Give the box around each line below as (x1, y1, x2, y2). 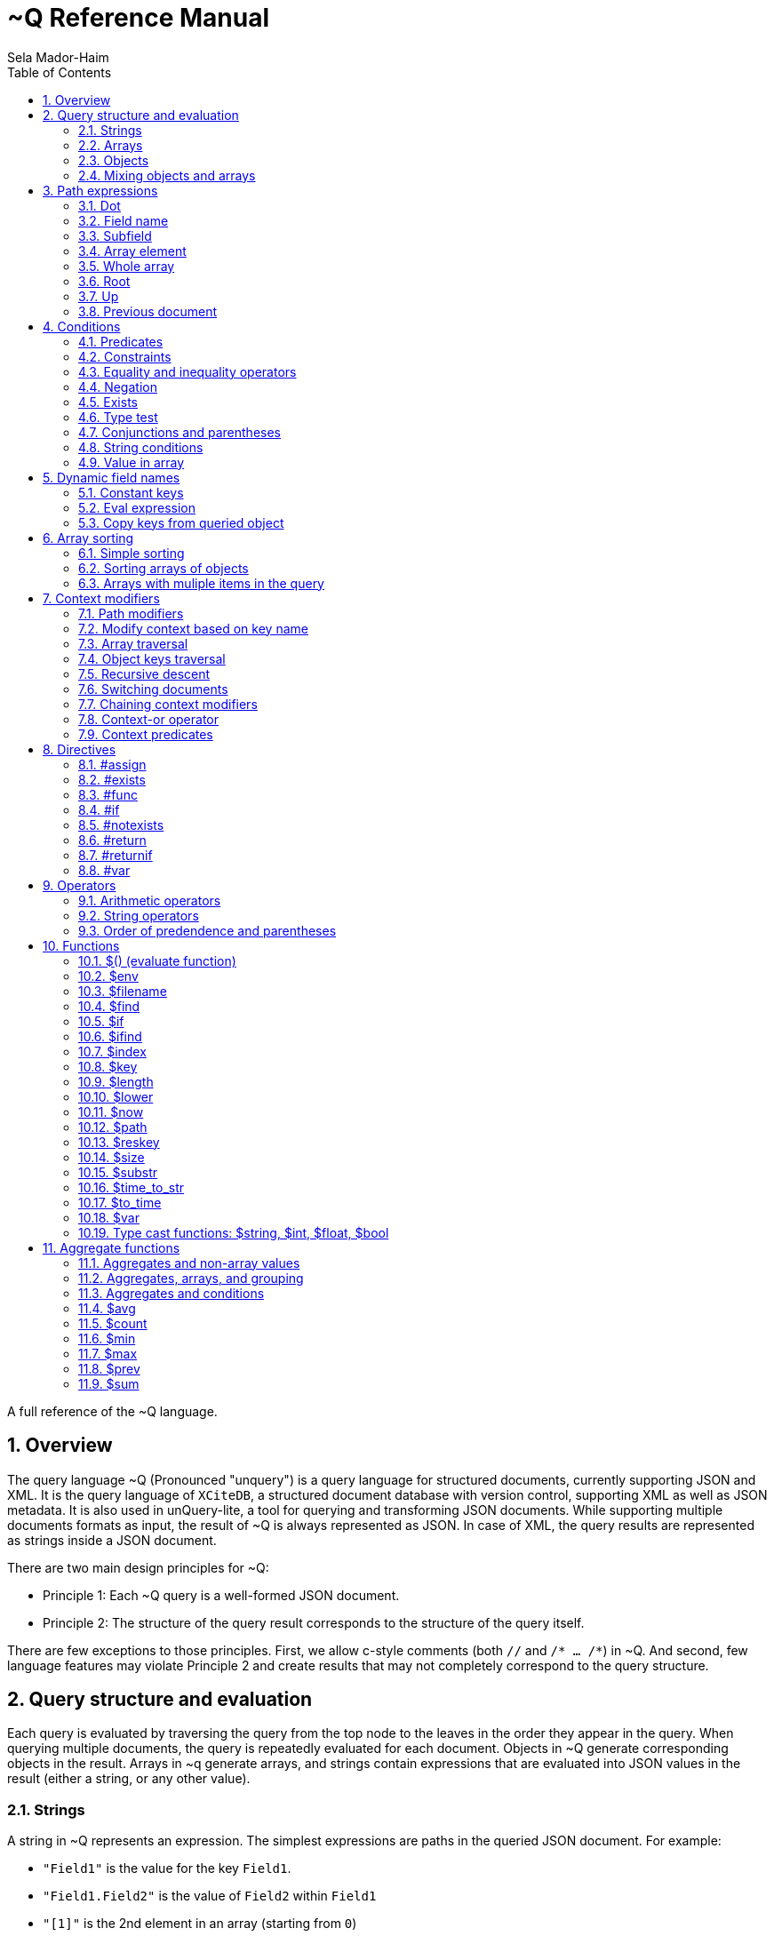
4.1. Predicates (78, 333, 164, 349)
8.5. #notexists (78, 817, 164, 833)
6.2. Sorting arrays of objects (78, 560, 249, 576)
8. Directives (43, 741, 116, 757)
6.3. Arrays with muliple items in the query (78, 575, 324, 591)
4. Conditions (43, 318, 121, 334)
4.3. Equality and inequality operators (78, 363, 297, 379)
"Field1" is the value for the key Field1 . (43, 1860, 291, 1876)
